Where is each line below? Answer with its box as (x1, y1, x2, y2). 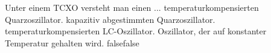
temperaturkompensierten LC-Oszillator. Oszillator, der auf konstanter (5, 25, 267, 37)
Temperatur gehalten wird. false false (5, 36, 139, 49)
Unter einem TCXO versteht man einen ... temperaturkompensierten (5, 1, 259, 13)
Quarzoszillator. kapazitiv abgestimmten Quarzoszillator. (5, 13, 215, 25)
